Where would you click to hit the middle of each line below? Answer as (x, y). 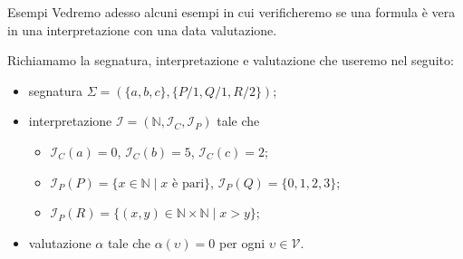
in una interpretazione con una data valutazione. (142, 29)
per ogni (242, 242)
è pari (188, 183)
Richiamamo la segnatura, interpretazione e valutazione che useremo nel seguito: (231, 60)
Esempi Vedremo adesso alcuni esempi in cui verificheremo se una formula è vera (231, 12)
